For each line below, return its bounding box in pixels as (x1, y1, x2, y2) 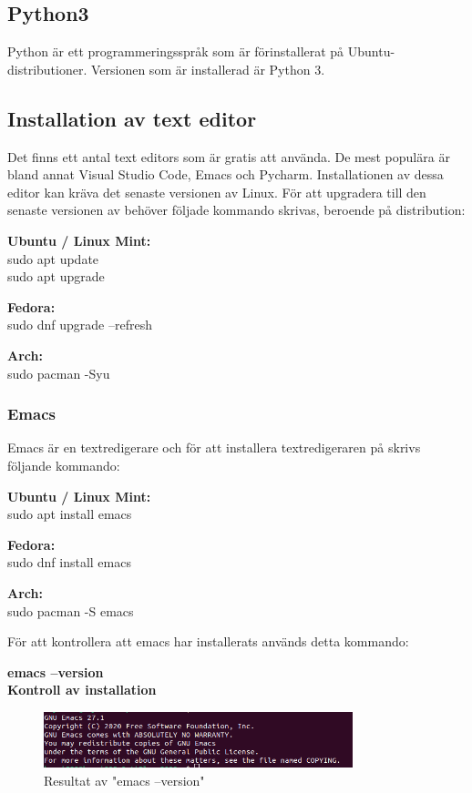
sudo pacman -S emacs (7, 601, 134, 620)
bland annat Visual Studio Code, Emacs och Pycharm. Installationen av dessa (7, 165, 444, 184)
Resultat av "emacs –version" (44, 770, 205, 789)
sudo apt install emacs (7, 504, 132, 524)
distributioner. (7, 59, 87, 78)
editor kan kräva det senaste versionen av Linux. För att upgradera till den (7, 182, 426, 201)
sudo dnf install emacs (7, 553, 131, 572)
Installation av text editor (7, 104, 257, 132)
